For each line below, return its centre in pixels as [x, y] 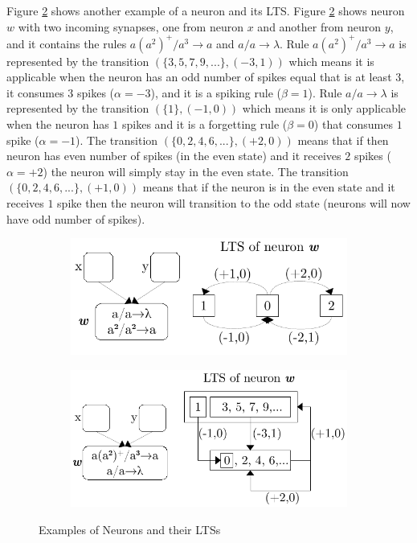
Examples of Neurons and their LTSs [130, 530]
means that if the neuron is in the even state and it [269, 187]
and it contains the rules [67, 43]
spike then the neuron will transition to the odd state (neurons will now [234, 203]
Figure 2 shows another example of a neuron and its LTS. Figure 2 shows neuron [206, 10]
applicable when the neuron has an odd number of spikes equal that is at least [199, 77]
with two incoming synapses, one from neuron [131, 26]
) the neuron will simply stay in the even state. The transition [196, 171]
